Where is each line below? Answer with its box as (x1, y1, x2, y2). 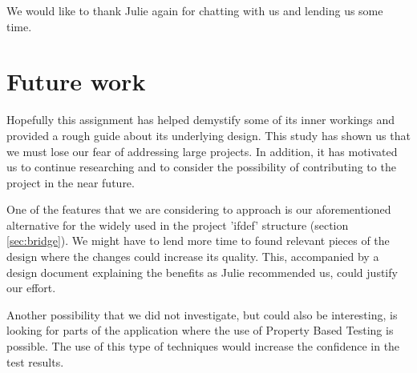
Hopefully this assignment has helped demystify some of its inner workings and (6, 111, 395, 128)
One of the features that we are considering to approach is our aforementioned (6, 201, 391, 218)
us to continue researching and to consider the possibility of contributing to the (6, 158, 396, 175)
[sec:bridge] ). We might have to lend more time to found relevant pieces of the (6, 232, 390, 249)
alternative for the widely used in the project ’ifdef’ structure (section (6, 216, 349, 233)
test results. (6, 353, 64, 370)
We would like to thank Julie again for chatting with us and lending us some (6, 2, 383, 18)
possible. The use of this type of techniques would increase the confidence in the (6, 338, 400, 355)
